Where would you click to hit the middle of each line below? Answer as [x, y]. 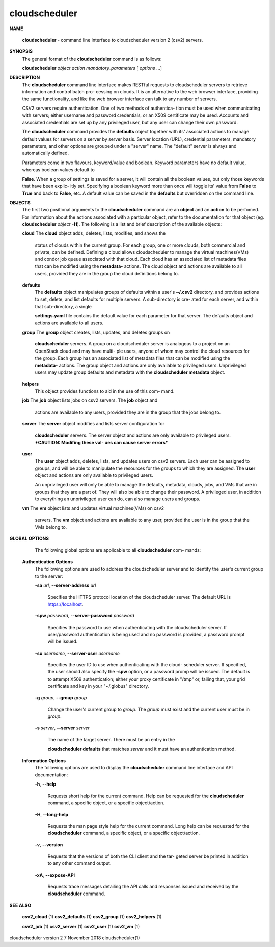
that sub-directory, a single [63, 306]
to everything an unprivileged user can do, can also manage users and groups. [118, 499]
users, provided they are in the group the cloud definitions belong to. [107, 274]
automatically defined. [46, 153]
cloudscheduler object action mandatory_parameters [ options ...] [92, 68]
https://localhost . [65, 604]
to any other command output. [79, 863]
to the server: [49, 576]
